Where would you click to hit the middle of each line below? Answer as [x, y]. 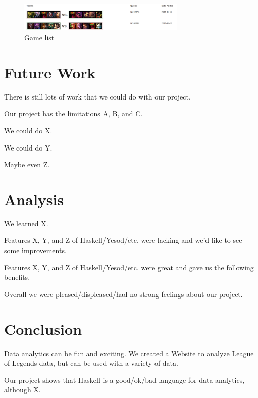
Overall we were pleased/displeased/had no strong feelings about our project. [123, 294]
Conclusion [43, 329]
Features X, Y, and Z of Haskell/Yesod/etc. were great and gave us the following [129, 267]
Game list [39, 38]
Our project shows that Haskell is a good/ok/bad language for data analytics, [124, 380]
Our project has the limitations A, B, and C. [73, 113]
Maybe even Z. [27, 164]
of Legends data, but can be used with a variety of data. [91, 363]
